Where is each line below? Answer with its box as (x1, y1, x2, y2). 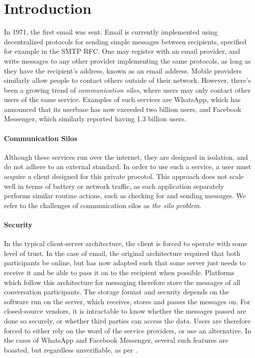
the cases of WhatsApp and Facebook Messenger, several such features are (4, 335, 228, 345)
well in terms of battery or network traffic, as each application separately (4, 180, 224, 191)
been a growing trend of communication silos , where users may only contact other (4, 84, 251, 95)
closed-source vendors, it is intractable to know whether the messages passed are (4, 306, 246, 316)
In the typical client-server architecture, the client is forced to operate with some (4, 238, 248, 249)
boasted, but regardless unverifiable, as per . (4, 344, 137, 355)
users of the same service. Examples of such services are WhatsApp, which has (4, 94, 241, 105)
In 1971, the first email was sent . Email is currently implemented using (4, 27, 218, 37)
